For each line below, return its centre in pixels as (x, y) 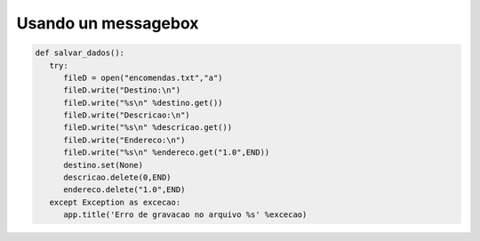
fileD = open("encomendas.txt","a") (143, 77)
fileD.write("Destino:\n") (122, 90)
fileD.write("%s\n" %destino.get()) (143, 103)
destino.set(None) (104, 165)
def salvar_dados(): (80, 53)
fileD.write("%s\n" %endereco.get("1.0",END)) (167, 153)
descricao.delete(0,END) (118, 177)
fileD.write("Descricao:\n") (127, 115)
